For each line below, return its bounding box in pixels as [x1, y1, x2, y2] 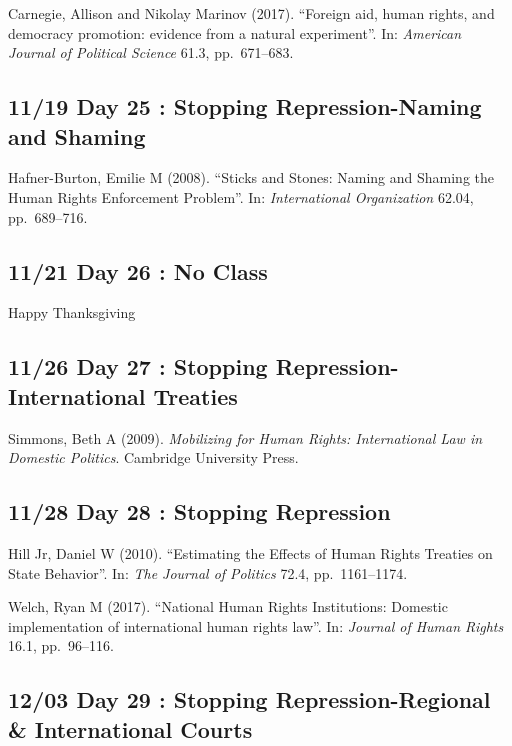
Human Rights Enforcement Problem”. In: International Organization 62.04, [8, 186, 474, 207]
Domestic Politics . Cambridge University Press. [8, 447, 299, 468]
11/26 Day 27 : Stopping [8, 351, 268, 382]
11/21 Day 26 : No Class [8, 255, 268, 286]
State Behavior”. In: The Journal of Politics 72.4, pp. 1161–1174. [8, 562, 408, 583]
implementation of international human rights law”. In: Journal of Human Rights [8, 615, 504, 636]
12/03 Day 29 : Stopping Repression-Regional [8, 684, 491, 715]
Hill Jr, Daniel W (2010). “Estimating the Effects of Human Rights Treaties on [8, 542, 493, 563]
